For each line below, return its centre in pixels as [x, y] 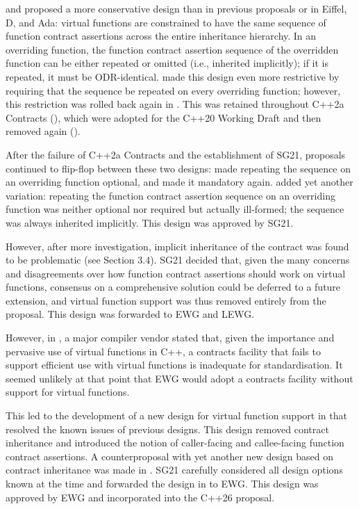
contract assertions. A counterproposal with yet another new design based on [169, 456]
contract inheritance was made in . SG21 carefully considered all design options [174, 470]
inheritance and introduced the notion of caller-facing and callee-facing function [175, 443]
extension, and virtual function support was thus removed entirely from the [166, 300]
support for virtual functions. [68, 392]
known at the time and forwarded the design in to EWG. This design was [162, 483]
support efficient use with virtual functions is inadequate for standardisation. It [174, 365]
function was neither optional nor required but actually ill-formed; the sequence [175, 209]
